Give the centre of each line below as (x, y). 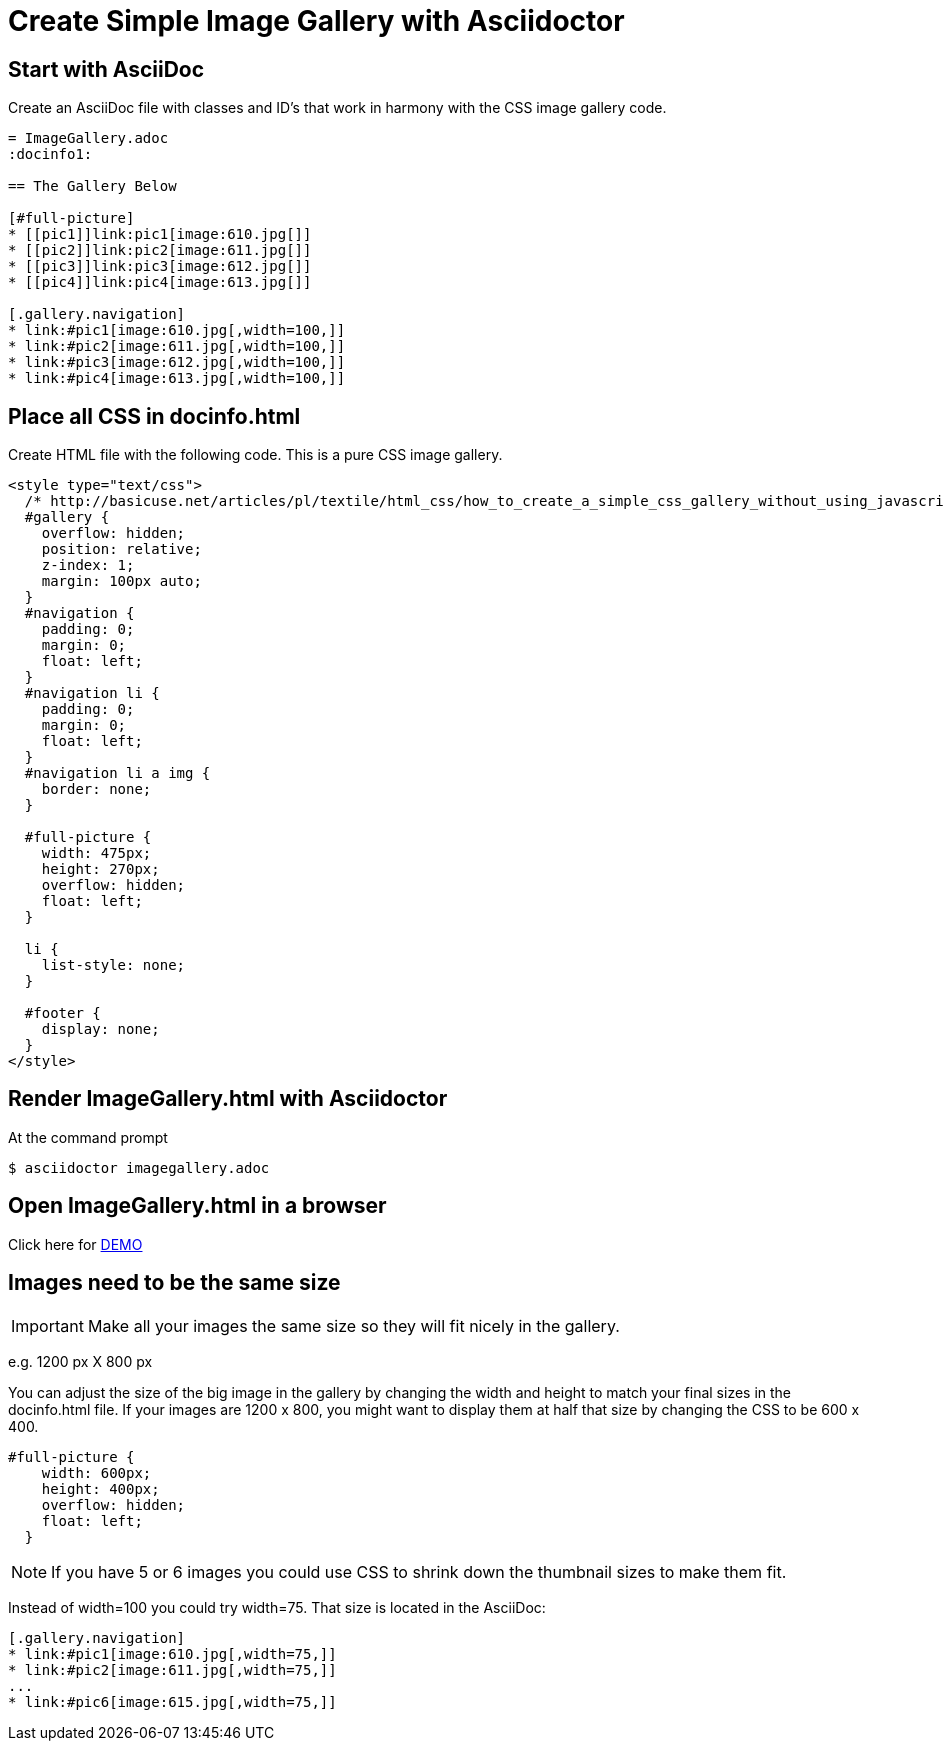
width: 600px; (96, 1472)
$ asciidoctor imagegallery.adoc (139, 1167)
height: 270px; (100, 869)
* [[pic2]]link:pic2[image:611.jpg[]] (160, 250)
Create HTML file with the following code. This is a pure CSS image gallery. (255, 455)
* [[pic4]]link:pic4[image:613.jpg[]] (160, 282)
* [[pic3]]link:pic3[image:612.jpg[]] (160, 266)
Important (47, 1325)
